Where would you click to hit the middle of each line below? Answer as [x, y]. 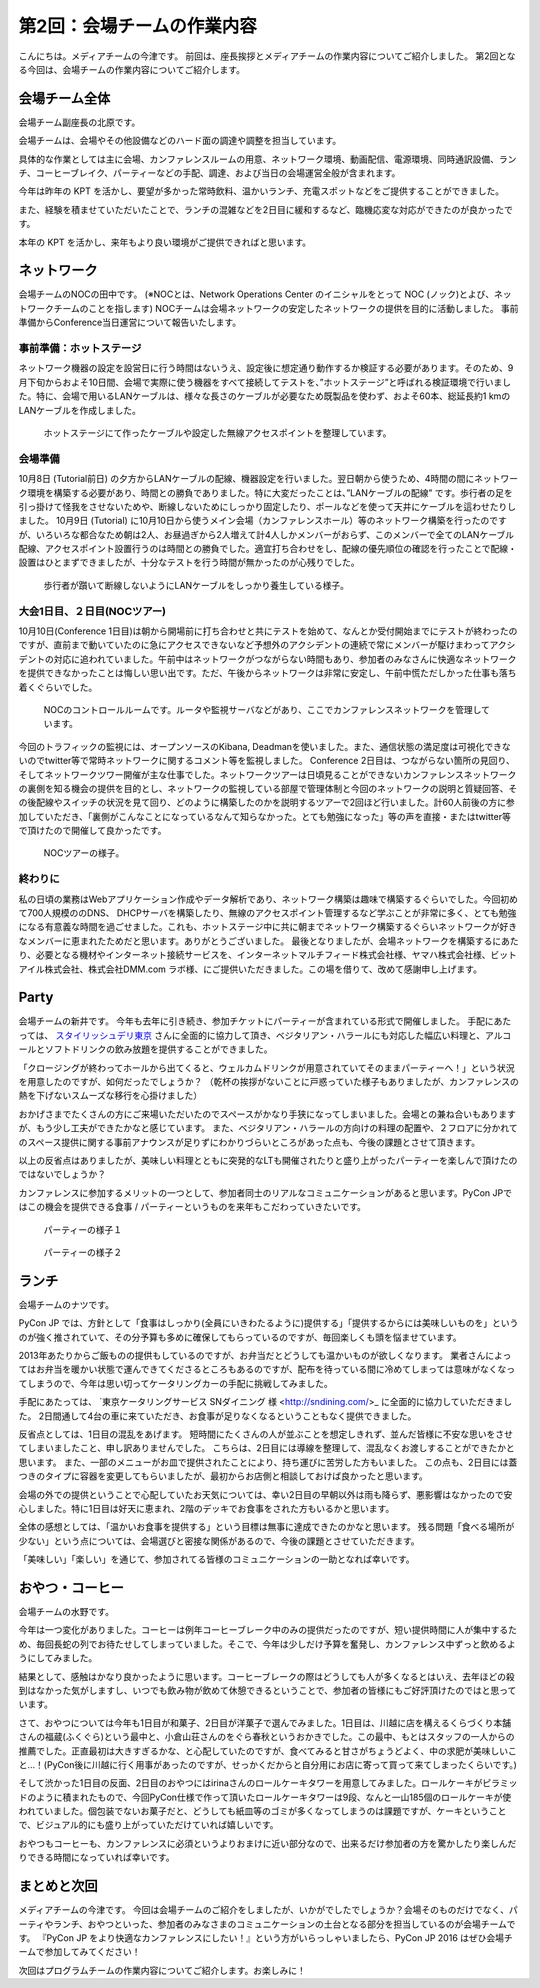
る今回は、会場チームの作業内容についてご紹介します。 [131, 69]
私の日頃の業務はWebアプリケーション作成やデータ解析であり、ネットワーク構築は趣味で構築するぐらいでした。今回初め [268, 899]
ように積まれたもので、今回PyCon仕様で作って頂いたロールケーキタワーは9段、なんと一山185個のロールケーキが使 [273, 1797]
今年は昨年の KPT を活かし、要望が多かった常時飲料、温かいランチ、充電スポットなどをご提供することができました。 [261, 191]
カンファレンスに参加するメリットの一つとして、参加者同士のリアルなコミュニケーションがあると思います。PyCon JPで [265, 1192]
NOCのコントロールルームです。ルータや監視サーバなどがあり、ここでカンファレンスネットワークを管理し [262, 709]
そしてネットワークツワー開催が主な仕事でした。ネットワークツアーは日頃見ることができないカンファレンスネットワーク [267, 774]
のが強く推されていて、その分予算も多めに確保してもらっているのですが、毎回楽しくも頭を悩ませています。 [240, 1337]
